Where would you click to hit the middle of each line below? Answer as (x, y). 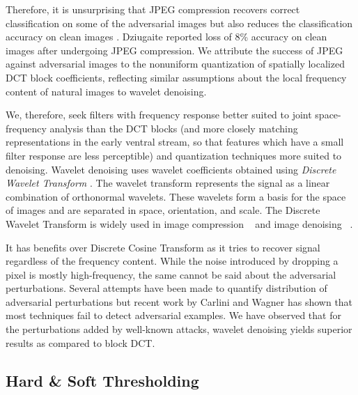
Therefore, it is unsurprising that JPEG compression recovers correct (153, 9)
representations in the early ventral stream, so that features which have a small (175, 142)
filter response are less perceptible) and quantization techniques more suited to (174, 155)
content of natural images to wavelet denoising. (106, 91)
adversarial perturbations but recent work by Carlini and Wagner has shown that (179, 301)
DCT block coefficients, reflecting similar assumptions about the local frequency (176, 77)
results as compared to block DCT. (80, 342)
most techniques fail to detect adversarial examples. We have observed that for (173, 315)
